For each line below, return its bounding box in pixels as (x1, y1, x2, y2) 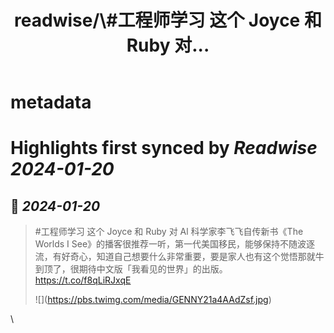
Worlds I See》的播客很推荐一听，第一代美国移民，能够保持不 (34, 238, 290, 250)
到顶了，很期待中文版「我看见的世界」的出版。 (34, 263, 228, 275)
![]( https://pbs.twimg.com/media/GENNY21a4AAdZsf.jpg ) (34, 294, 272, 306)
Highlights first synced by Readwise (10, 137, 318, 160)
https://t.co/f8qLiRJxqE (34, 274, 132, 286)
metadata (10, 91, 92, 114)
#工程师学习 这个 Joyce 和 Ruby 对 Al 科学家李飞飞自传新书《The (34, 226, 304, 238)
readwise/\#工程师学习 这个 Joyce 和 (14, 9, 322, 32)
